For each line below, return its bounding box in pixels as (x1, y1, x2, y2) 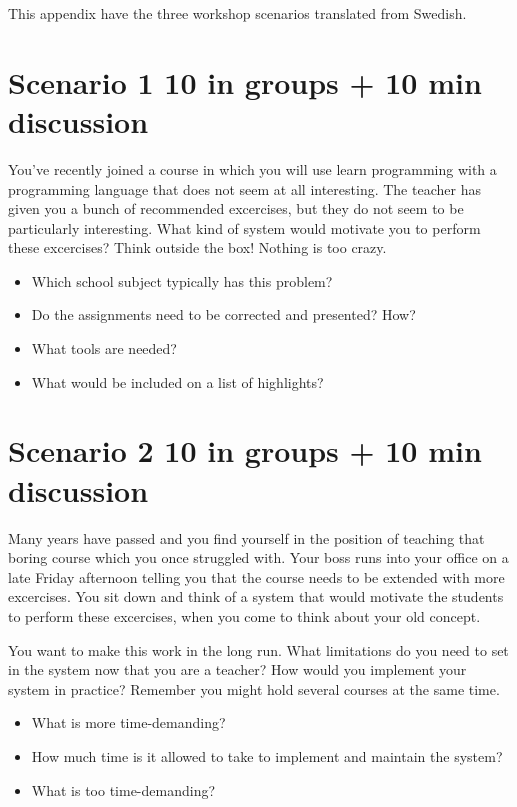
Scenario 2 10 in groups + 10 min (8, 430, 482, 471)
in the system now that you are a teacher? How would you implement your (8, 659, 467, 680)
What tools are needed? (31, 338, 177, 359)
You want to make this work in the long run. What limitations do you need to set (8, 639, 509, 660)
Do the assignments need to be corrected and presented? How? (31, 304, 416, 325)
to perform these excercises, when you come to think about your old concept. (8, 605, 481, 626)
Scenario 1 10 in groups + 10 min (8, 61, 482, 102)
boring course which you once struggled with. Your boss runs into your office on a (8, 547, 509, 568)
